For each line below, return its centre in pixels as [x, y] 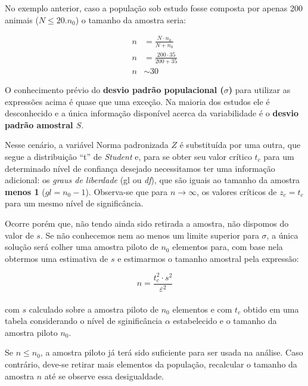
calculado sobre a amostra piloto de [94, 309]
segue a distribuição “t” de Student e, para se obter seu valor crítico [128, 157]
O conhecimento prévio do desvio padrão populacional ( [114, 90]
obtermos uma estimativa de [57, 258]
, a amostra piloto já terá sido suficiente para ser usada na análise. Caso [172, 352]
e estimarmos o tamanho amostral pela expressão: [208, 258]
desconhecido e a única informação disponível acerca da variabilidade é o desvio [152, 113]
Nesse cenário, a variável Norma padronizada [87, 145]
